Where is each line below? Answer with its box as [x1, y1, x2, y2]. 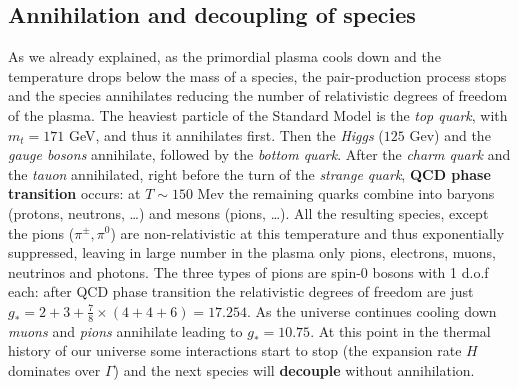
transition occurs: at [8, 183, 141, 204]
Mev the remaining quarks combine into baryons [197, 183, 495, 204]
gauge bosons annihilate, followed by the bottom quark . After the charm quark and [8, 144, 511, 165]
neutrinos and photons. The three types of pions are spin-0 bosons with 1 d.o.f [8, 261, 489, 282]
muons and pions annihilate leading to [8, 320, 243, 341]
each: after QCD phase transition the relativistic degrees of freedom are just [8, 281, 474, 302]
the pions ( [8, 222, 75, 243]
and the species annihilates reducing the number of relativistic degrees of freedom [8, 85, 508, 106]
